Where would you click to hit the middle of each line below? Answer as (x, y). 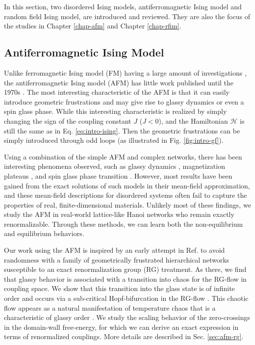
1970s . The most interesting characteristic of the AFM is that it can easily (117, 92)
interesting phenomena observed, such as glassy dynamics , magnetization (115, 166)
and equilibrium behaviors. (44, 233)
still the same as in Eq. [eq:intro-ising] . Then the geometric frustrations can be (122, 130)
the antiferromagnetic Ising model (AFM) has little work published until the (119, 82)
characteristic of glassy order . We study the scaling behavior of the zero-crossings (127, 317)
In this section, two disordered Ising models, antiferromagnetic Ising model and (123, 6)
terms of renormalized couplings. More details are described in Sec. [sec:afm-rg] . (124, 336)
